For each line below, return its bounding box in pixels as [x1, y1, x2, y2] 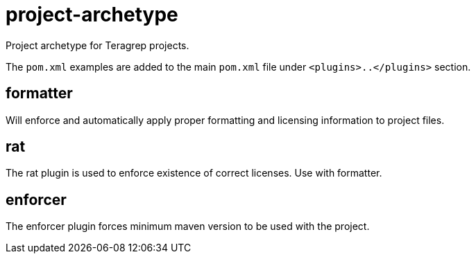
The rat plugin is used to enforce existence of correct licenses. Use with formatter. [6, 167, 382, 179]
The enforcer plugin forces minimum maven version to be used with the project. [6, 220, 370, 233]
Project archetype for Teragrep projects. [6, 39, 189, 51]
